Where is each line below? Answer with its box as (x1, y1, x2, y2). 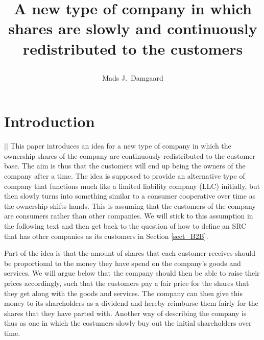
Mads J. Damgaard (102, 72, 163, 83)
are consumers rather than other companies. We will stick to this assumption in (4, 210, 253, 221)
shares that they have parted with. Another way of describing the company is (4, 307, 247, 318)
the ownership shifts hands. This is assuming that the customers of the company (4, 200, 256, 211)
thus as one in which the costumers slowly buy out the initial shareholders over (4, 318, 252, 328)
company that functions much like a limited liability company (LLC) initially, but (4, 180, 260, 191)
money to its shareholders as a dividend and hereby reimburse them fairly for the (4, 298, 258, 308)
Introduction (4, 111, 95, 132)
